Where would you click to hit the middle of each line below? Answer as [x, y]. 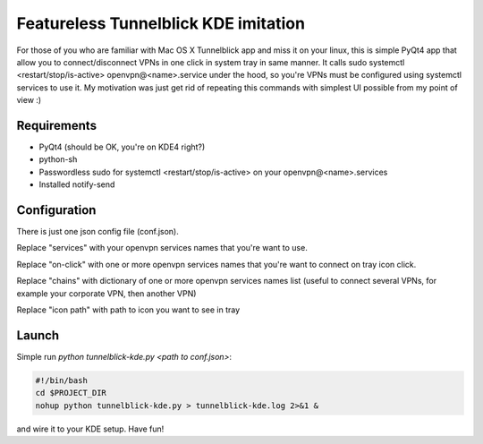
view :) [29, 100]
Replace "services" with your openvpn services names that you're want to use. [162, 248]
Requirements [57, 125]
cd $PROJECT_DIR [71, 393]
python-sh [58, 159]
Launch [38, 335]
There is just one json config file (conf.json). [97, 232]
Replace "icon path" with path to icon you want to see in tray [128, 310]
